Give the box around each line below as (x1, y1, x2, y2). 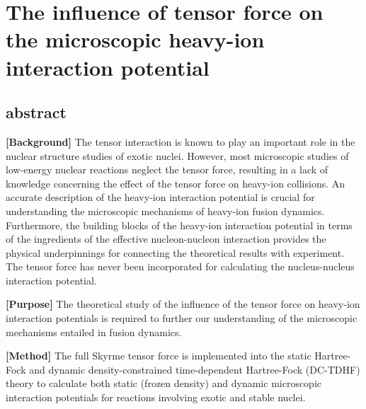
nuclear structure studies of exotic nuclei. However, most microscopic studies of (6, 148, 349, 163)
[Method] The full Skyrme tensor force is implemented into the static (6, 348, 311, 363)
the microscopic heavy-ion (6, 25, 265, 54)
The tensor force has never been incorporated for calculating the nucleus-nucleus (6, 259, 355, 274)
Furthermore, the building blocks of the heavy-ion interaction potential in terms (6, 217, 353, 232)
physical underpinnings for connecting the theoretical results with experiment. (6, 245, 345, 260)
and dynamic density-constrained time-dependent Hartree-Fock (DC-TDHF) (29, 362, 360, 376)
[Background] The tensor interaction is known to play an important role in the (6, 134, 355, 149)
